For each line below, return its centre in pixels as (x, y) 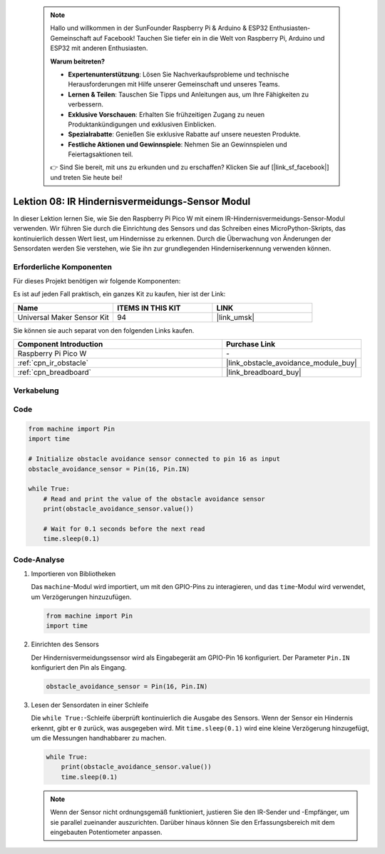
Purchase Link (251, 344)
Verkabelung (36, 391)
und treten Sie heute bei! (86, 177)
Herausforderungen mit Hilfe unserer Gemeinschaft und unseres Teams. (174, 84)
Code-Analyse (39, 559)
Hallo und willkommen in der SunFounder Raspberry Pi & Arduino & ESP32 (159, 28)
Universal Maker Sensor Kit (63, 317)
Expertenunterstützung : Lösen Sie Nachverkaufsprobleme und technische (179, 74)
